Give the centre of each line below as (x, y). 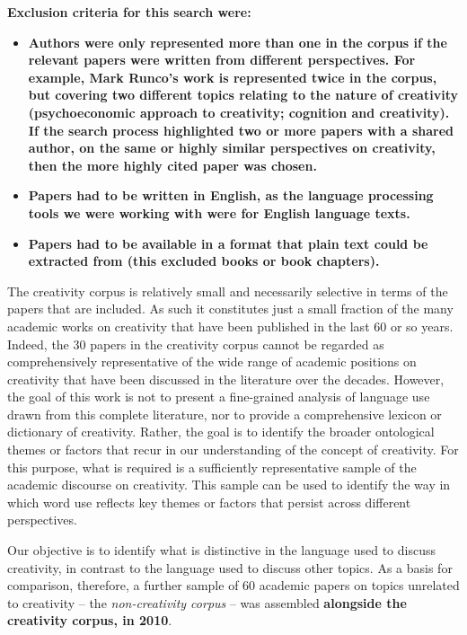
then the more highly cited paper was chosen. (172, 165)
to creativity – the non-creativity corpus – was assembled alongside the (207, 602)
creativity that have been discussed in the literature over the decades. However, (226, 379)
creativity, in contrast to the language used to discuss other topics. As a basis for (230, 567)
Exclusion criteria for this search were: (129, 12)
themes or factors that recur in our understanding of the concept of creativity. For (233, 450)
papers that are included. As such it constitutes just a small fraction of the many (230, 309)
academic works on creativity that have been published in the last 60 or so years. (230, 326)
